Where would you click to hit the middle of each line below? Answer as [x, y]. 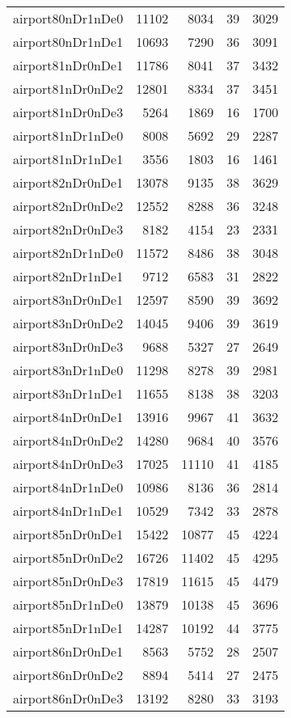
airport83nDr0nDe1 [68, 300]
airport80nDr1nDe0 [68, 18]
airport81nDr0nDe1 [68, 65]
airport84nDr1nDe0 [68, 487]
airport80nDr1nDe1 [68, 42]
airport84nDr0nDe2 [68, 440]
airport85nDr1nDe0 [68, 604]
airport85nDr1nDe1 [68, 628]
